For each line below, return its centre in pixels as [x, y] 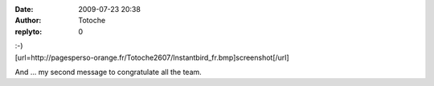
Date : [24, 9]
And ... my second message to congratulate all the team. [108, 72]
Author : [28, 21]
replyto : [29, 31]
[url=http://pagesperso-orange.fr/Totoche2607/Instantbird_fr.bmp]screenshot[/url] [152, 57]
